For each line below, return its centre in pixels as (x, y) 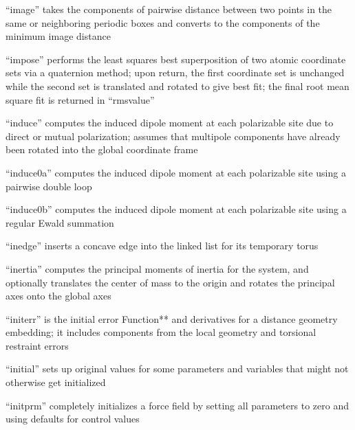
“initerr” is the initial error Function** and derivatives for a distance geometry (172, 318)
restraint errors (37, 345)
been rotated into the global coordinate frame (102, 149)
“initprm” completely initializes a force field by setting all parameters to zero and (177, 405)
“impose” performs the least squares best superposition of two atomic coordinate (176, 59)
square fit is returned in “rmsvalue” (80, 99)
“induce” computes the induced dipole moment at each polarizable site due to (170, 123)
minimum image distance (58, 36)
